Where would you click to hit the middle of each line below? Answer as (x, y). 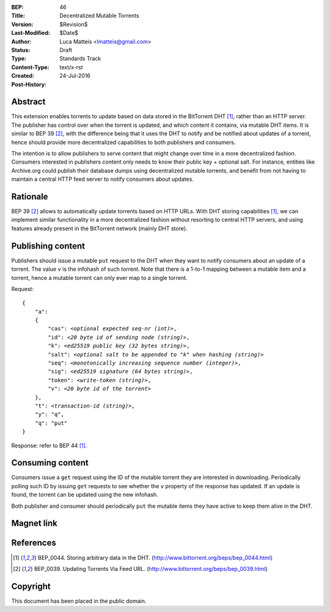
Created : (23, 76)
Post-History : (29, 84)
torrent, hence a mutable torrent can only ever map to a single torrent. (99, 278)
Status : (21, 50)
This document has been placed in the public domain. (79, 601)
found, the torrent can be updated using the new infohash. (85, 495)
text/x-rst (71, 67)
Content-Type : (30, 67)
